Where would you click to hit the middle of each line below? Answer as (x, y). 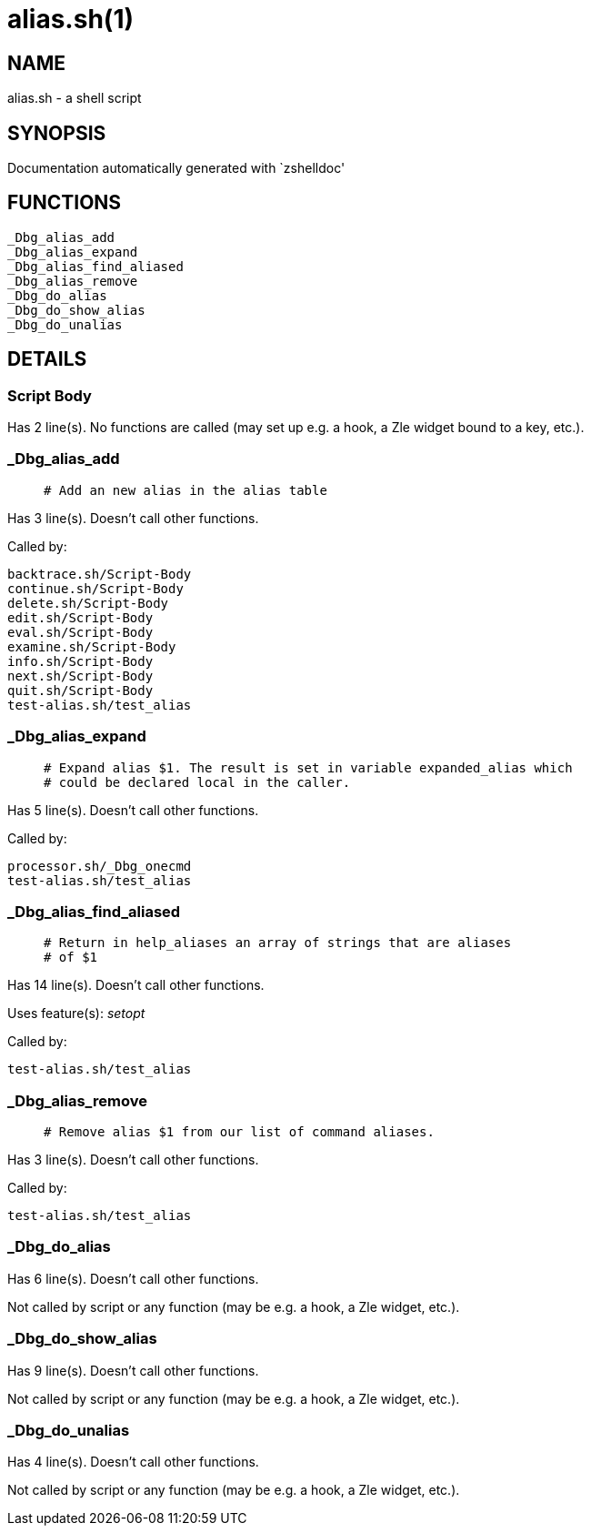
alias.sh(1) (71, 19)
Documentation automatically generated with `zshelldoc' (176, 168)
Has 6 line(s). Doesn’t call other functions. (133, 1278)
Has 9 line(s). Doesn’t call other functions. (133, 1370)
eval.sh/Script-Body (80, 632)
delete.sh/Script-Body (88, 603)
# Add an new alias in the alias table (185, 490)
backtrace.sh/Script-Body (100, 574)
